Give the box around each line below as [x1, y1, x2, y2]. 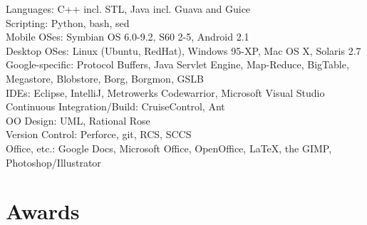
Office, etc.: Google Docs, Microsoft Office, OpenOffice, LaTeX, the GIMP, [6, 140, 332, 155]
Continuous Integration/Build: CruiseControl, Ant [6, 99, 225, 114]
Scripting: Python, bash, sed [6, 15, 130, 30]
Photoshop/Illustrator [6, 155, 101, 169]
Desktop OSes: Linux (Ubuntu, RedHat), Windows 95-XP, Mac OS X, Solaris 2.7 [6, 43, 361, 58]
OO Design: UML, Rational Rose [6, 112, 150, 127]
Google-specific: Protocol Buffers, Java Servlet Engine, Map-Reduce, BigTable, [6, 57, 349, 72]
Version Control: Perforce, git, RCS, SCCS [6, 127, 192, 142]
